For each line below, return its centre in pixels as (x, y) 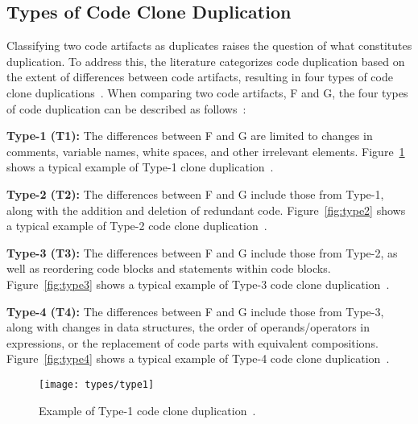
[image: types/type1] (97, 384)
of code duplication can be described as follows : (126, 108)
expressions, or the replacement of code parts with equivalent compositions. (192, 342)
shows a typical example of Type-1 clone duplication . (140, 167)
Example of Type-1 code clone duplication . (147, 410)
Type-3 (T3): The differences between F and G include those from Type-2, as (202, 252)
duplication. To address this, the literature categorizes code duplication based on (206, 61)
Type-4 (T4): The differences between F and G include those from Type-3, (195, 311)
